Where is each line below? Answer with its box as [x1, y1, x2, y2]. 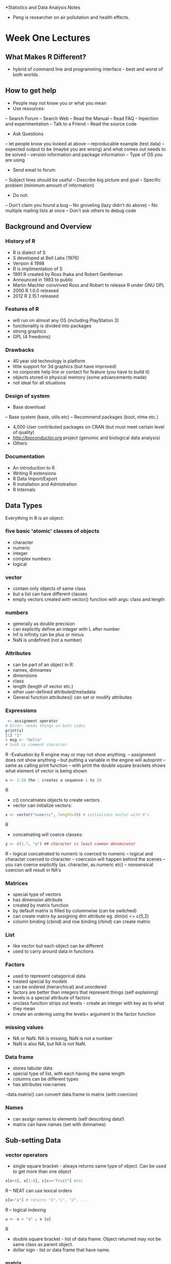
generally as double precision [12, 620, 75, 627]
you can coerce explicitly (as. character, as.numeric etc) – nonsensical [5, 861, 154, 867]
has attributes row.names [12, 1081, 66, 1087]
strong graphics [12, 328, 46, 334]
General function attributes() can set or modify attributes [12, 694, 132, 700]
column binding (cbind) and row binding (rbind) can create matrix [12, 918, 151, 925]
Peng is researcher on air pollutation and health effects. [12, 14, 130, 20]
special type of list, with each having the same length [12, 1070, 125, 1077]
